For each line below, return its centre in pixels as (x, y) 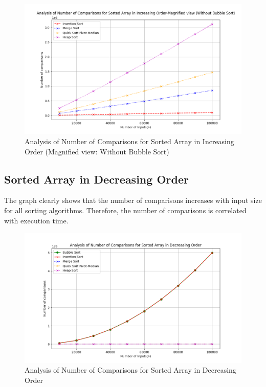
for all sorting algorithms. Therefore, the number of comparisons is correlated (125, 210)
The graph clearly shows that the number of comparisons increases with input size (133, 200)
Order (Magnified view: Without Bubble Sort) (97, 151)
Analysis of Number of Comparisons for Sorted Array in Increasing (129, 141)
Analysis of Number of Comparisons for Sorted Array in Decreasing (130, 370)
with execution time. (36, 220)
